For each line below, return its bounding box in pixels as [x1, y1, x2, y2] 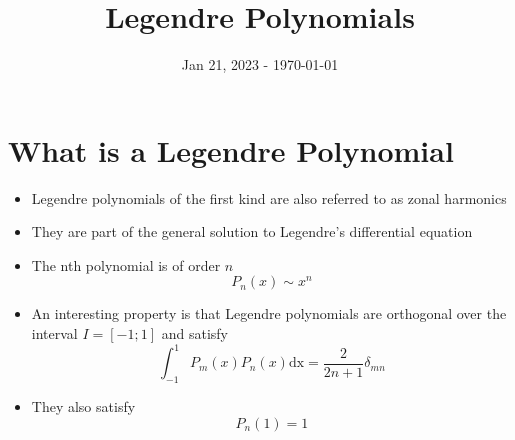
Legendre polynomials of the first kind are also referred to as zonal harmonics [31, 187, 507, 208]
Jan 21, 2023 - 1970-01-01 [181, 54, 339, 75]
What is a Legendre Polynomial [8, 129, 454, 170]
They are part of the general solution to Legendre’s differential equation [31, 221, 473, 242]
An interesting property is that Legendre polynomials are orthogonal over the [31, 303, 507, 324]
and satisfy [161, 323, 228, 344]
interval [31, 323, 78, 344]
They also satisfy [31, 395, 136, 416]
